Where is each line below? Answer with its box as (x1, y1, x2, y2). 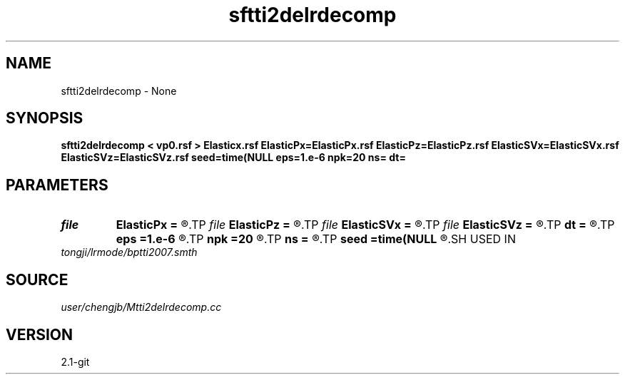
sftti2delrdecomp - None (61, 84, 177, 97)
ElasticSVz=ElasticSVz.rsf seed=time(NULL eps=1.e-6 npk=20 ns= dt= (61, 151, 406, 164)
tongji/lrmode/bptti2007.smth (61, 246, 198, 259)
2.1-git (61, 355, 90, 368)
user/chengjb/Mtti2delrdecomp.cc (61, 301, 222, 314)
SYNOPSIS (6, 109, 83, 128)
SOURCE (6, 270, 68, 289)
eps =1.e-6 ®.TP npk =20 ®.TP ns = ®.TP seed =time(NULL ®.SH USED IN (116, 232, 516, 247)
